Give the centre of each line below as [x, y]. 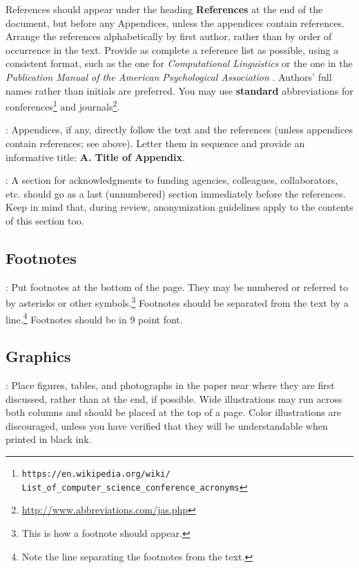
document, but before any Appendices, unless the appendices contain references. [175, 22]
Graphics [38, 356]
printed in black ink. [49, 439]
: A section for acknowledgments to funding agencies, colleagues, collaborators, [172, 180]
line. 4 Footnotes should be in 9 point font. [94, 318]
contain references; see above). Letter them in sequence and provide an [155, 143]
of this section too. [45, 220]
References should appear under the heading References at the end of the [164, 9]
